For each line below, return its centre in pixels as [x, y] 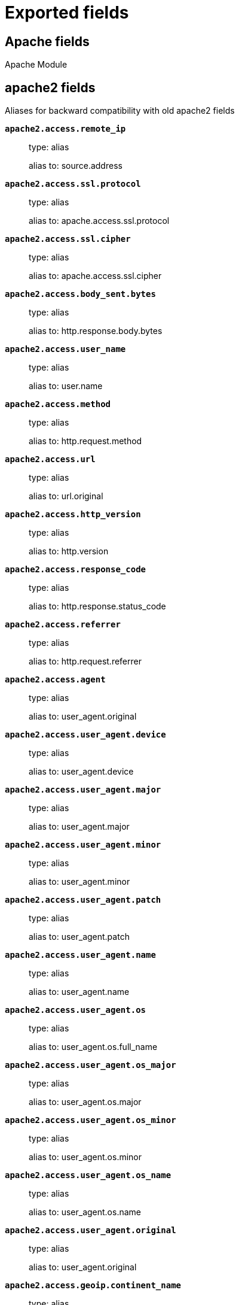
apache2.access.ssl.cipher [68, 239]
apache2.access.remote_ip [65, 129]
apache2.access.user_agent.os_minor [91, 1120]
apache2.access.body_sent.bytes [80, 294]
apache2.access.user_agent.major [83, 790]
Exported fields [67, 13]
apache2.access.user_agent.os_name [88, 1175]
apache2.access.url [50, 459]
